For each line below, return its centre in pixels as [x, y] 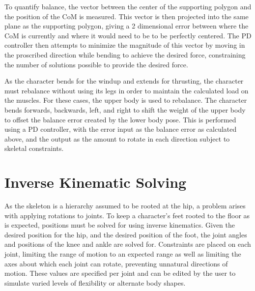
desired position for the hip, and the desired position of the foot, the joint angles [126, 234]
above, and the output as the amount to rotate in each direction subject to [117, 138]
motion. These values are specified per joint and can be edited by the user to [120, 273]
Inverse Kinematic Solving [96, 182]
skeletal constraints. [34, 148]
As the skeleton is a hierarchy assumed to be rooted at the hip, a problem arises [125, 206]
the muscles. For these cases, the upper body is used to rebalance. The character [126, 100]
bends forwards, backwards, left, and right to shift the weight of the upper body [125, 109]
